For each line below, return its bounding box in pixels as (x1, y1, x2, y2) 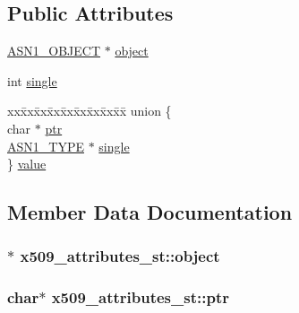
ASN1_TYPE (7, 136, 84, 155)
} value (7, 154, 47, 173)
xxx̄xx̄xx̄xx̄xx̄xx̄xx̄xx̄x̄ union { (7, 101, 172, 120)
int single (7, 71, 57, 90)
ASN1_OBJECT (7, 41, 101, 60)
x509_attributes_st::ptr (51, 286, 229, 309)
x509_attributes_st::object (20, 245, 220, 267)
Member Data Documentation (7, 198, 293, 226)
